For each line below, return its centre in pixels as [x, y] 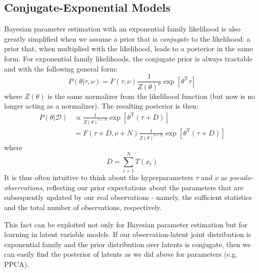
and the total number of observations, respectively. [83, 207]
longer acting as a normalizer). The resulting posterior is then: [102, 106]
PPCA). [17, 264]
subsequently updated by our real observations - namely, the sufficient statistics [128, 197]
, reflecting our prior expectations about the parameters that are [143, 187]
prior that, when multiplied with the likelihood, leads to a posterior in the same [128, 48]
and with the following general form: [61, 68]
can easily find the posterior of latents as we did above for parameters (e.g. [121, 254]
